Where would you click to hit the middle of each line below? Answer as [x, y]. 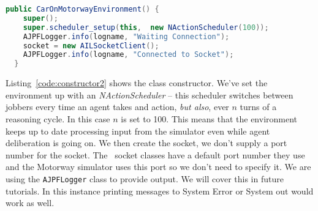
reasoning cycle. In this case [58, 118]
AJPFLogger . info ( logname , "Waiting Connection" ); [126, 36]
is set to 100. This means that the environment [209, 118]
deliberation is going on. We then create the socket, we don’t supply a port [146, 143]
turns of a [258, 107]
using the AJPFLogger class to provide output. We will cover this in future [145, 178]
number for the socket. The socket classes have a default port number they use [155, 154]
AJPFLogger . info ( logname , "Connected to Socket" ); [128, 55]
